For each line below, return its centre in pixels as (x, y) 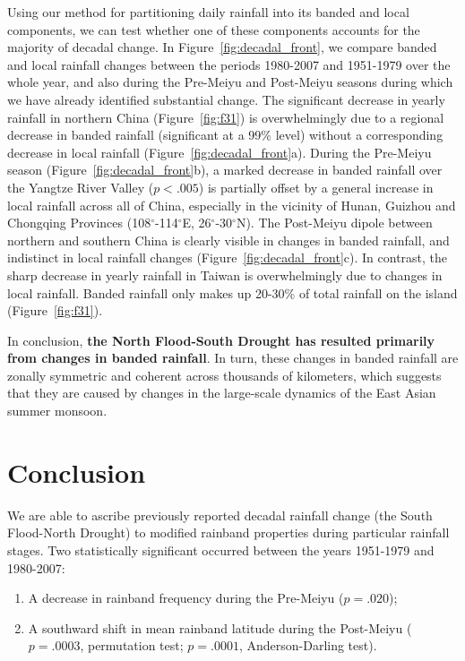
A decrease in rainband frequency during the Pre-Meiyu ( (186, 598)
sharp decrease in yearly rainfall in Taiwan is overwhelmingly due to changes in (225, 275)
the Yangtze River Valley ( (81, 187)
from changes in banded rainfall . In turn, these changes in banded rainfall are (233, 358)
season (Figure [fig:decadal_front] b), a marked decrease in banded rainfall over (225, 170)
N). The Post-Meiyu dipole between (334, 223)
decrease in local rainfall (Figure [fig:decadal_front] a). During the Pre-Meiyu (220, 152)
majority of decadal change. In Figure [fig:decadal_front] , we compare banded (222, 47)
